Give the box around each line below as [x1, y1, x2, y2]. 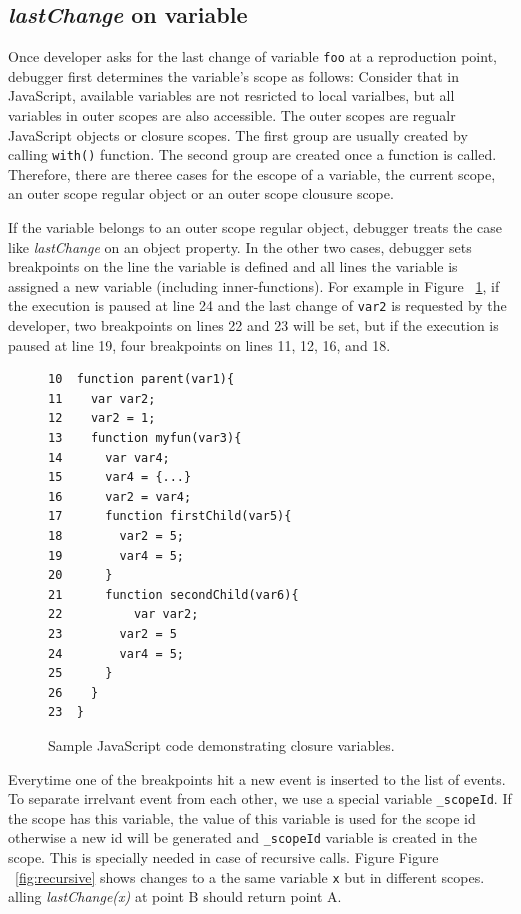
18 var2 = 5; [48, 529, 185, 544]
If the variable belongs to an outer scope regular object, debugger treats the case [8, 217, 503, 238]
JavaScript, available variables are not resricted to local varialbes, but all [8, 85, 455, 106]
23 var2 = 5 [48, 627, 177, 642]
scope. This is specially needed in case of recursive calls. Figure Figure [8, 847, 439, 868]
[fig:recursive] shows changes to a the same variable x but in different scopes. [15, 866, 485, 887]
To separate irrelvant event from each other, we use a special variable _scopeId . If [8, 788, 512, 809]
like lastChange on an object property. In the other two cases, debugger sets [8, 236, 472, 257]
